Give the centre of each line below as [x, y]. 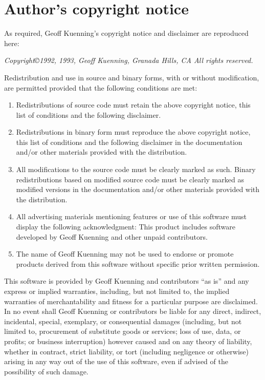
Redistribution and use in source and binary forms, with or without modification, [132, 77]
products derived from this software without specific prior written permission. [138, 263]
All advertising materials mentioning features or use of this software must [131, 216]
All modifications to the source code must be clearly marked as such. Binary [136, 169]
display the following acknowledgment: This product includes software [126, 227]
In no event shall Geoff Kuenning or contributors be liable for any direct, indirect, [133, 311]
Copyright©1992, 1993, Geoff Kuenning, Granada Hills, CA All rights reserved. [129, 60]
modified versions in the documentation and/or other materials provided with [138, 189]
